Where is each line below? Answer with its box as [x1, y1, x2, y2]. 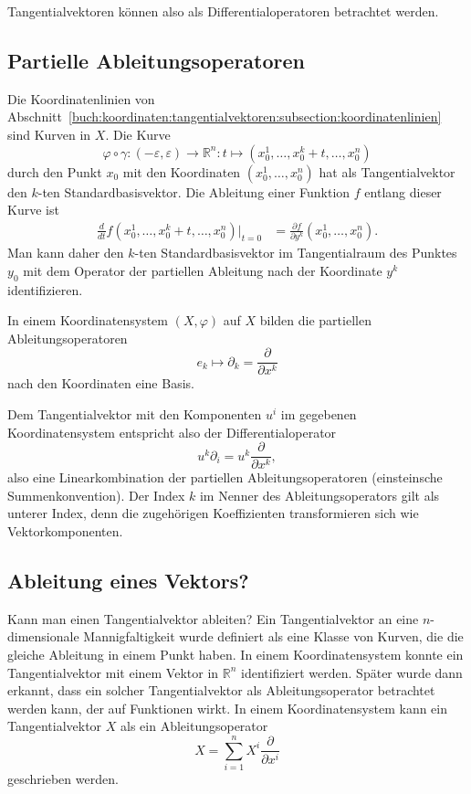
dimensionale [7, 627, 79, 646]
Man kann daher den [7, 243, 124, 262]
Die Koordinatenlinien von [7, 89, 155, 108]
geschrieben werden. [7, 769, 119, 789]
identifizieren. [7, 280, 83, 299]
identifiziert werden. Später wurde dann [241, 662, 463, 682]
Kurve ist [7, 200, 59, 219]
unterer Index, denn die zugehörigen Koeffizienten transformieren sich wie [7, 503, 419, 523]
